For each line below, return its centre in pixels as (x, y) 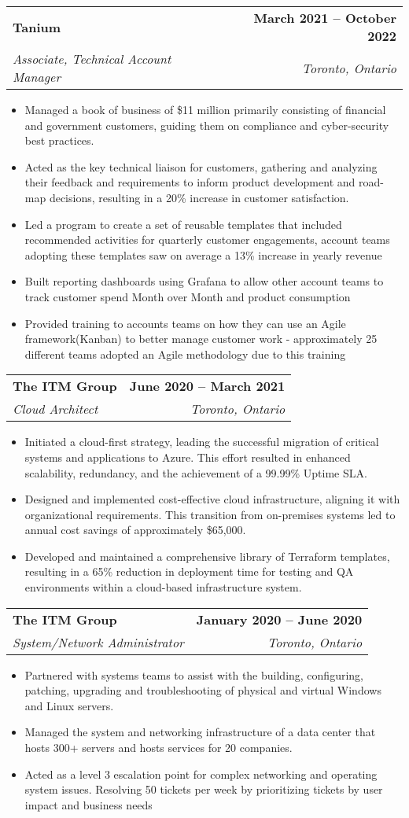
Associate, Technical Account (92, 59)
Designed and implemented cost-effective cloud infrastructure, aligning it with (212, 499)
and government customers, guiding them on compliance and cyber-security (207, 125)
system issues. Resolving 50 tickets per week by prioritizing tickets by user (204, 789)
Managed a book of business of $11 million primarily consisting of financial (205, 109)
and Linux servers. (69, 705)
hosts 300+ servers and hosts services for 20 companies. (158, 748)
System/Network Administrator (98, 642)
